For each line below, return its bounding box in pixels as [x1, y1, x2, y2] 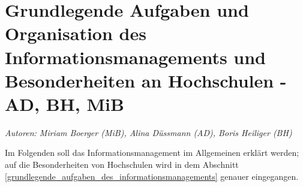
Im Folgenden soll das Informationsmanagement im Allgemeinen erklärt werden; [5, 146, 299, 159]
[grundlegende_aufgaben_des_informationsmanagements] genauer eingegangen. [5, 170, 299, 182]
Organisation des [5, 21, 146, 46]
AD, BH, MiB [5, 91, 124, 116]
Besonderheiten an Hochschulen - [5, 68, 287, 92]
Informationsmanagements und [5, 44, 266, 69]
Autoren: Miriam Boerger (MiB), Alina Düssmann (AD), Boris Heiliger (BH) [5, 126, 292, 138]
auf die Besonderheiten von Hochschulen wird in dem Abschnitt [5, 158, 239, 171]
